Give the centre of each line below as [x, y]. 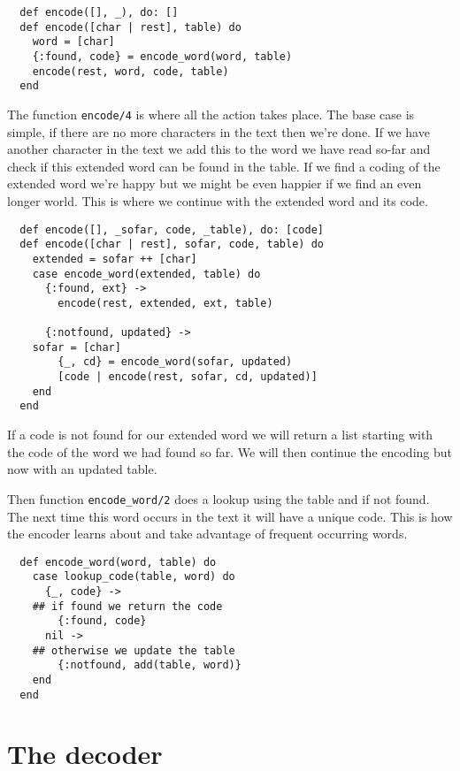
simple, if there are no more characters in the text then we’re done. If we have [218, 131]
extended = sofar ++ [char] [115, 259]
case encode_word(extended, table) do [146, 274]
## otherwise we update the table [134, 650]
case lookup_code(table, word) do [134, 577]
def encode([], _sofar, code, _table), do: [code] [172, 229]
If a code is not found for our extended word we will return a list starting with [220, 435]
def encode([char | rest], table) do [130, 27]
